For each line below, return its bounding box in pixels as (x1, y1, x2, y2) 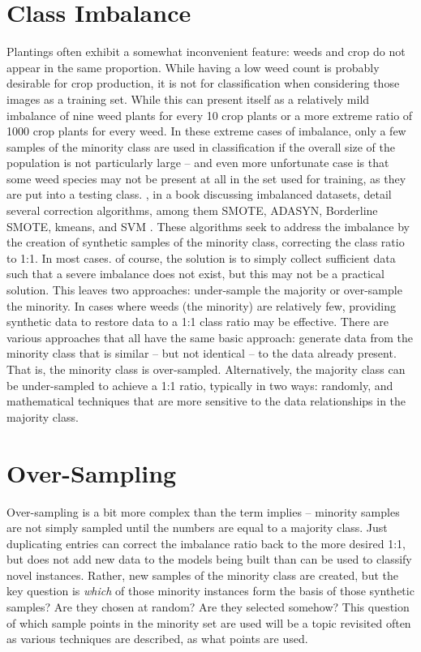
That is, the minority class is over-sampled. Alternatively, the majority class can (6, 361, 406, 377)
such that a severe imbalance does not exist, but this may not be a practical (6, 265, 384, 282)
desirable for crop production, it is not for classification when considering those (6, 75, 400, 92)
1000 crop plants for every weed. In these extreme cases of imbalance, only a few (6, 122, 406, 139)
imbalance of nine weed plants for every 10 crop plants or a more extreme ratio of (6, 106, 413, 123)
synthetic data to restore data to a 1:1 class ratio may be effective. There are (6, 313, 389, 330)
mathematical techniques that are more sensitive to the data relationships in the (6, 392, 406, 410)
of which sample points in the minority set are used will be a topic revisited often (6, 614, 411, 631)
